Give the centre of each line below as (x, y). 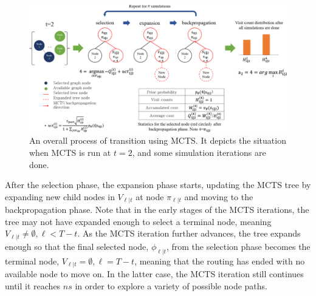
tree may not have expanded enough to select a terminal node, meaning (138, 221)
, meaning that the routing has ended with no (220, 261)
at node (150, 196)
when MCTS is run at (70, 153)
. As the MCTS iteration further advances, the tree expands (189, 233)
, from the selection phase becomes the (238, 246)
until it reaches (33, 285)
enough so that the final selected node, (77, 246)
